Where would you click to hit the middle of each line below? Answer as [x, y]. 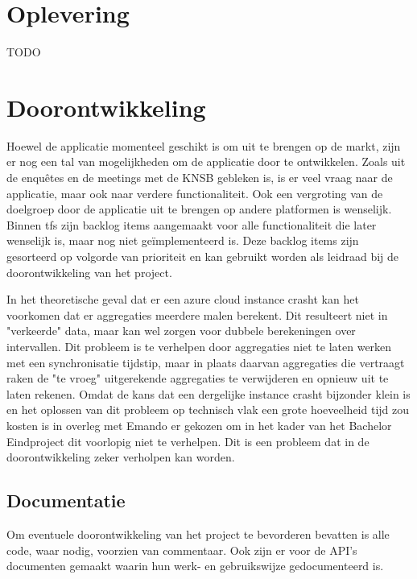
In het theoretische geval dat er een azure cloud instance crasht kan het [183, 299]
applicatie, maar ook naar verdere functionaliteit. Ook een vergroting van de [195, 193]
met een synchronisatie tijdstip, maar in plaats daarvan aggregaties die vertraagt [206, 362]
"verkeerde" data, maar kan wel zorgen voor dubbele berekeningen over [181, 331]
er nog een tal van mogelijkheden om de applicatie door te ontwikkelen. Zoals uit [206, 161]
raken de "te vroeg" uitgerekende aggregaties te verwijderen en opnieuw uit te [198, 378]
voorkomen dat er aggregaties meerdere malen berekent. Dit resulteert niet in [197, 314]
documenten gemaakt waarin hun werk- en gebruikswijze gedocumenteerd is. [195, 566]
